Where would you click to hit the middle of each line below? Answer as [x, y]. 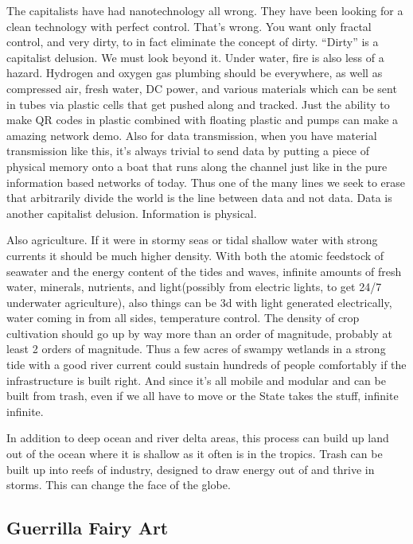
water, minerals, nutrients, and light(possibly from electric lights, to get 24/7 [194, 287]
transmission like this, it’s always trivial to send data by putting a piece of [188, 151]
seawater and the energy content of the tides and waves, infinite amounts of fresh [204, 271]
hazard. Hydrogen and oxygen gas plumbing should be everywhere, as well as [195, 73]
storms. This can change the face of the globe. [119, 485]
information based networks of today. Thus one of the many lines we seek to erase [206, 182]
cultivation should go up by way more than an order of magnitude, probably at [199, 333]
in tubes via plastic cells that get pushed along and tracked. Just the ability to [198, 104]
